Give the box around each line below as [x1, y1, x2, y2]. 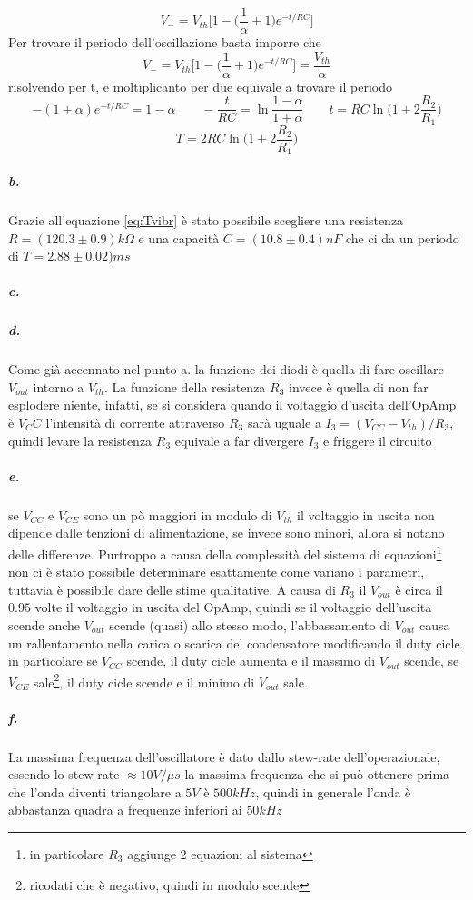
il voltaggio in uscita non [297, 505, 435, 524]
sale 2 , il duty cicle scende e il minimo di [33, 669, 255, 691]
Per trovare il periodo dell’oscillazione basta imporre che [8, 33, 321, 52]
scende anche [8, 615, 81, 634]
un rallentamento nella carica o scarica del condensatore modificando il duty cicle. [8, 633, 464, 652]
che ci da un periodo [345, 228, 459, 247]
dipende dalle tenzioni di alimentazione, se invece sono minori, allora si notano [8, 523, 445, 542]
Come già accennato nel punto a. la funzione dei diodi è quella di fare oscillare [8, 360, 444, 379]
